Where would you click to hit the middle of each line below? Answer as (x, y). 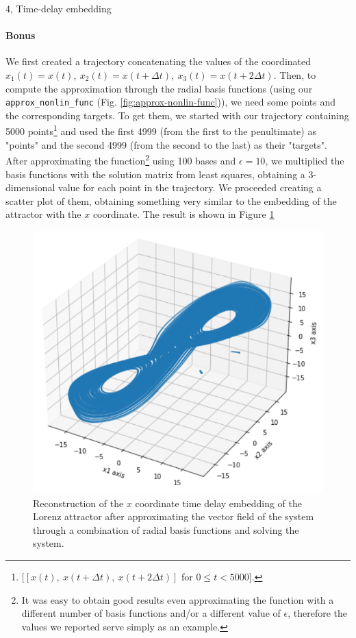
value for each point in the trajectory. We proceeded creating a (190, 187)
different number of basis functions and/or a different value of (151, 613)
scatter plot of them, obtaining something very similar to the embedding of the (171, 200)
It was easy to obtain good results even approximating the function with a (178, 599)
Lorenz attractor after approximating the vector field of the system (174, 516)
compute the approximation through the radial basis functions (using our (159, 88)
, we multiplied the (305, 160)
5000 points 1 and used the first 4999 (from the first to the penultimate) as (161, 130)
